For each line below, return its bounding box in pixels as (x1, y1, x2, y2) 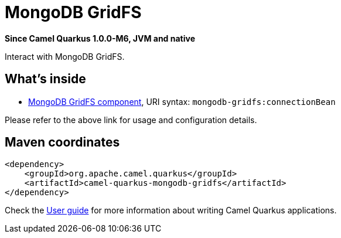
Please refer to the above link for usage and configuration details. (5, 114, 257, 125)
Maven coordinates (5, 135, 120, 150)
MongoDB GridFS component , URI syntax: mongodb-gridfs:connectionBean (28, 96, 336, 107)
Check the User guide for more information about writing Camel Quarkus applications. (5, 205, 337, 216)
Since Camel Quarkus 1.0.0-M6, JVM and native (5, 33, 196, 43)
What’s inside (5, 72, 86, 87)
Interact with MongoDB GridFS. (5, 51, 125, 62)
